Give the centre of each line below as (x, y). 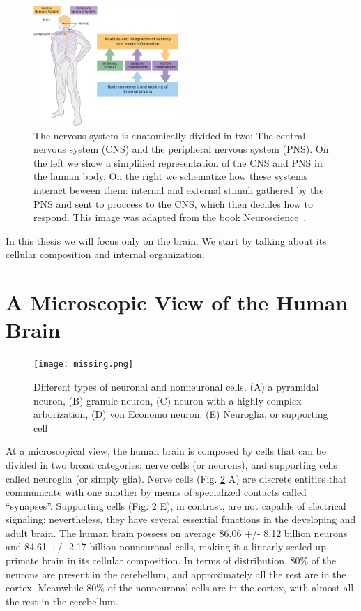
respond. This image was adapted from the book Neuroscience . (170, 217)
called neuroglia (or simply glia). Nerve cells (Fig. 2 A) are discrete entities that (176, 478)
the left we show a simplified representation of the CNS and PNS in (178, 162)
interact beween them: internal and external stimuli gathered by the (179, 190)
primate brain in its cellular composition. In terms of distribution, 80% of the (171, 560)
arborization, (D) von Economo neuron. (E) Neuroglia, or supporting (181, 414)
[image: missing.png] (84, 364)
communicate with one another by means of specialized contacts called (156, 492)
